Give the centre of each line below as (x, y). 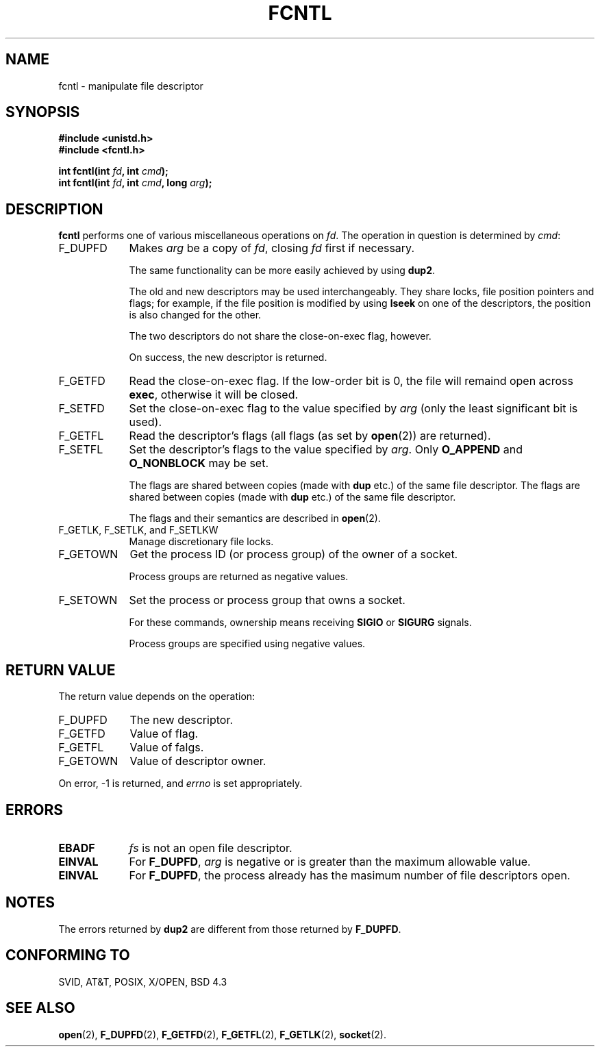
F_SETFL (81, 450)
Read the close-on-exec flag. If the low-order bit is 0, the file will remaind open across (351, 381)
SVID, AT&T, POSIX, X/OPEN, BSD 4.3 (143, 981)
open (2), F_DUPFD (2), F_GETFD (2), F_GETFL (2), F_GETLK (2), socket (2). (223, 1034)
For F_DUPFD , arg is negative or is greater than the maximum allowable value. (330, 861)
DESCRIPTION (54, 209)
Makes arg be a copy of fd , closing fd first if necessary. (272, 248)
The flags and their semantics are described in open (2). (255, 518)
